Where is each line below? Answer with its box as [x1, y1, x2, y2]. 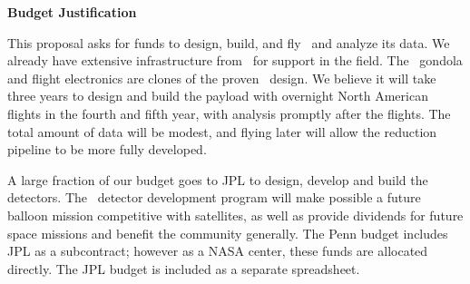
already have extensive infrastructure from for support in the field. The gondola [7, 51, 463, 70]
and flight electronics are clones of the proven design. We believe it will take [7, 68, 436, 87]
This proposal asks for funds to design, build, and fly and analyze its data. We [7, 33, 450, 52]
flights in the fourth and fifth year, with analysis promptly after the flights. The [7, 103, 451, 122]
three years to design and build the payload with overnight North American [7, 86, 428, 105]
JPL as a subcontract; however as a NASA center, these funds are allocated [7, 241, 428, 260]
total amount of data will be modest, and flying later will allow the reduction [7, 122, 437, 141]
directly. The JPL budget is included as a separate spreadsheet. [7, 259, 360, 278]
